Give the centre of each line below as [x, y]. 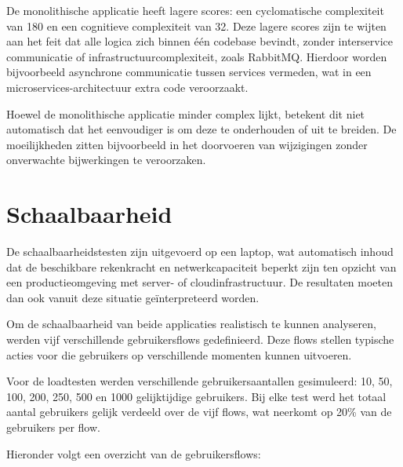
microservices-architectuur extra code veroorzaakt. [127, 87]
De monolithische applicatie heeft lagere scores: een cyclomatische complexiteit [195, 10]
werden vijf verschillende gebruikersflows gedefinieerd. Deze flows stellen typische [200, 339]
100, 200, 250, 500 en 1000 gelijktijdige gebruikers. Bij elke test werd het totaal [196, 396]
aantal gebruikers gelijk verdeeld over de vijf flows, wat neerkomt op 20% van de [199, 412]
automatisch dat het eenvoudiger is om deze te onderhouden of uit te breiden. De [201, 129]
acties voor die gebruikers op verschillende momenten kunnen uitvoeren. [179, 354]
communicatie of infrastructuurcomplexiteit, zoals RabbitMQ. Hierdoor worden [197, 56]
